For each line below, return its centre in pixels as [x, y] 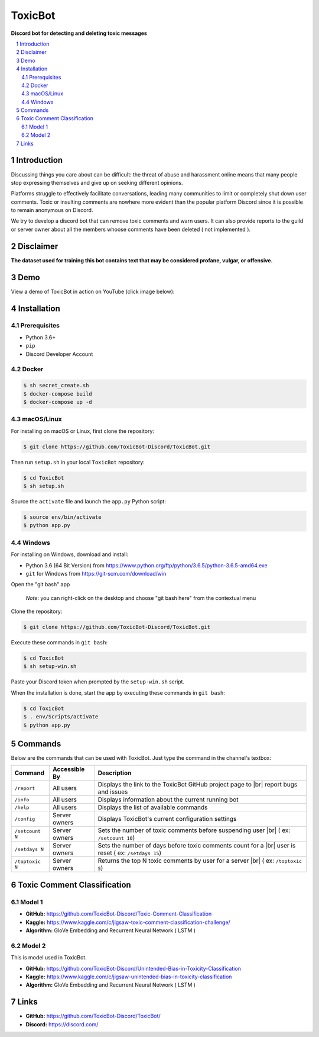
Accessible [69, 769]
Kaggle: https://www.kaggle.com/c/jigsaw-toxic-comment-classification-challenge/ [128, 922]
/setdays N [29, 849]
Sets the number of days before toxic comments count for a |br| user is [197, 846]
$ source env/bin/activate [62, 517]
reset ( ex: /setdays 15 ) [130, 853]
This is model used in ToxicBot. [49, 958]
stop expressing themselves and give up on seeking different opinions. [97, 182]
